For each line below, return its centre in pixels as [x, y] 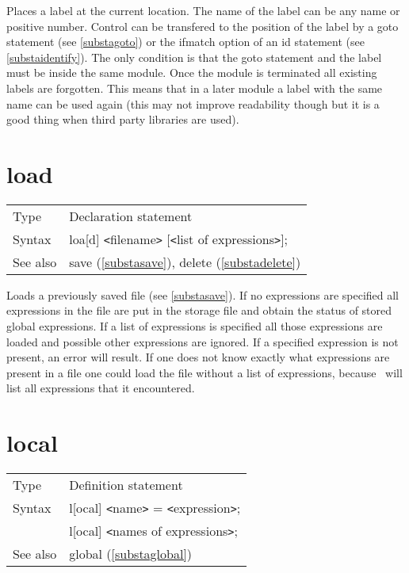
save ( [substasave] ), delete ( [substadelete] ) [185, 262]
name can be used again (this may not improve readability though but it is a [193, 103]
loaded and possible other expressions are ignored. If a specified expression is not [203, 341]
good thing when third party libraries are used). [123, 119]
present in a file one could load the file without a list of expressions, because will [204, 372]
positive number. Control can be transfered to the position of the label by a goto [203, 26]
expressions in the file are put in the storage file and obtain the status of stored [199, 310]
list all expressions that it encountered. [101, 388]
